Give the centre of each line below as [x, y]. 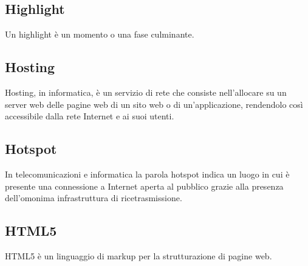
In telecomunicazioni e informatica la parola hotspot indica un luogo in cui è [147, 174]
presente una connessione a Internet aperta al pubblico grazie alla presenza [144, 186]
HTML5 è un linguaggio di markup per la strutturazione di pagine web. [139, 255]
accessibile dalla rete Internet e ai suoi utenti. [90, 116]
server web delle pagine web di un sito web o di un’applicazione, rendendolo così [154, 104]
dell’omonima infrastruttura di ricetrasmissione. [94, 198]
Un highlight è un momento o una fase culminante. [100, 34]
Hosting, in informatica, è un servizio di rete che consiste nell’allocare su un [146, 92]
